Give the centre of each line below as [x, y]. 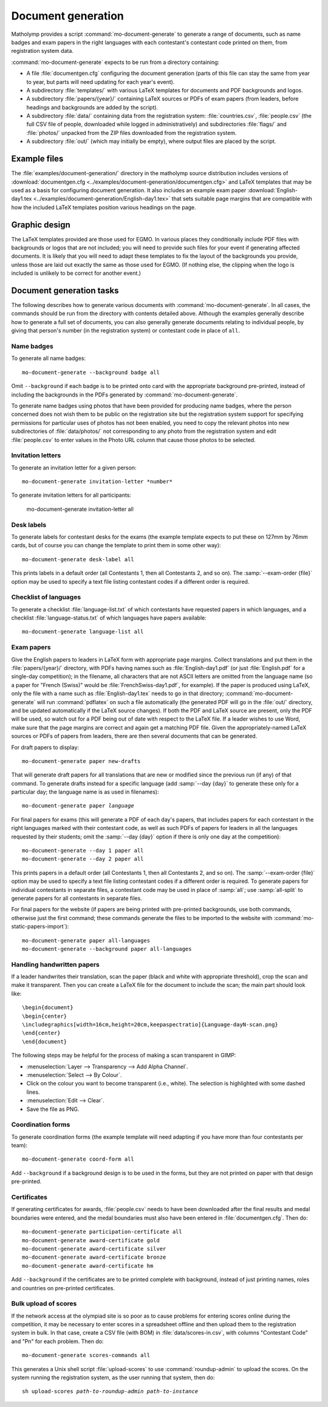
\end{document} [45, 1042]
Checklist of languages [46, 597]
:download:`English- [272, 190]
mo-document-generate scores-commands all [86, 1355]
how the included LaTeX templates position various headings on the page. [104, 207]
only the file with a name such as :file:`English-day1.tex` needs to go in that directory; [118, 694]
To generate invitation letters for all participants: [71, 495]
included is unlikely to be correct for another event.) [76, 273]
